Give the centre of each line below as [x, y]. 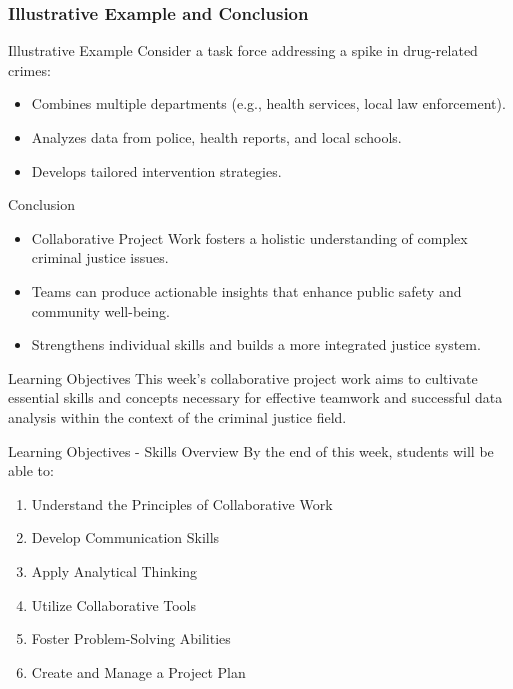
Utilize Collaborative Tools [114, 604]
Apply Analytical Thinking [114, 570]
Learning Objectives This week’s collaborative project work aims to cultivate [243, 377]
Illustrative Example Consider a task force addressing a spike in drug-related [243, 50]
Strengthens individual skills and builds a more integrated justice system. [256, 344]
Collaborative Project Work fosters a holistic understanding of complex [249, 237]
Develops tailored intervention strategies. [156, 170]
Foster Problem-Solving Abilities [131, 638]
